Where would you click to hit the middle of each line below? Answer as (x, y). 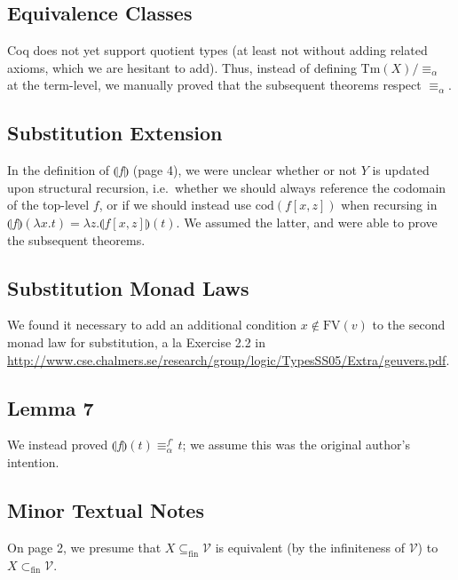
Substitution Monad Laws (128, 287)
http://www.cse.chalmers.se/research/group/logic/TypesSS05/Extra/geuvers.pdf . (229, 359)
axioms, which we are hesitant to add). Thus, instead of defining (182, 67)
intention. (33, 461)
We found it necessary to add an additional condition (152, 325)
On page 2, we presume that (84, 547)
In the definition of (59, 170)
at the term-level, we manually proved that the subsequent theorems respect (214, 85)
